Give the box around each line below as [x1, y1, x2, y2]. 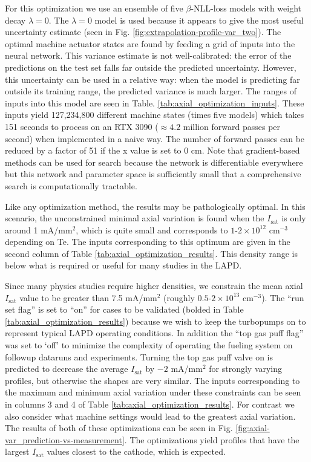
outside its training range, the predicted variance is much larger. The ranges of [5, 85, 297, 97]
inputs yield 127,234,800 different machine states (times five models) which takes [5, 108, 304, 121]
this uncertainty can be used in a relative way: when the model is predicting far [5, 73, 300, 85]
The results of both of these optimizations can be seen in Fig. [5, 421, 233, 434]
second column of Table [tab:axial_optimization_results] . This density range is [5, 247, 298, 259]
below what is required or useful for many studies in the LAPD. [5, 259, 242, 272]
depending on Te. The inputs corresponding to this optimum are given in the [5, 235, 290, 248]
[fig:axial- [235, 421, 270, 434]
